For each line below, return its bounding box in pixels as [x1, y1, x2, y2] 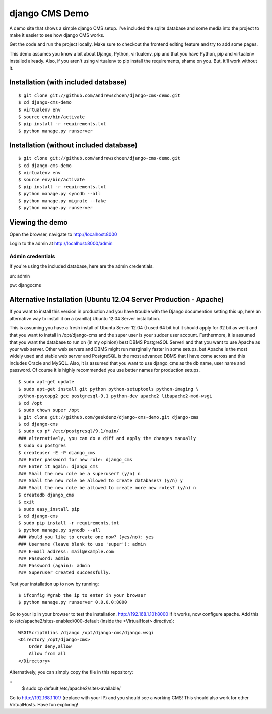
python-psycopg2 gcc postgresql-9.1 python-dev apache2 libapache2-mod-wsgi [18, 393, 213, 399]
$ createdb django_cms [18, 492, 75, 498]
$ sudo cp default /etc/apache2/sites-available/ [22, 685, 121, 691]
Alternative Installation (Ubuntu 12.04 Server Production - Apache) [9, 295, 224, 304]
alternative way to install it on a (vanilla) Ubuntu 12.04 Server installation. [9, 315, 161, 321]
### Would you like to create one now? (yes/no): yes [18, 534, 154, 540]
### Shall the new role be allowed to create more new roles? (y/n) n [18, 485, 196, 490]
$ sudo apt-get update [18, 379, 75, 385]
